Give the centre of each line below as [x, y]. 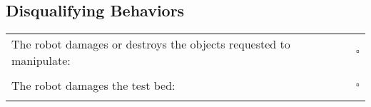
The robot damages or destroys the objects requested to [151, 44]
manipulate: [41, 61]
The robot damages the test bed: [93, 86]
